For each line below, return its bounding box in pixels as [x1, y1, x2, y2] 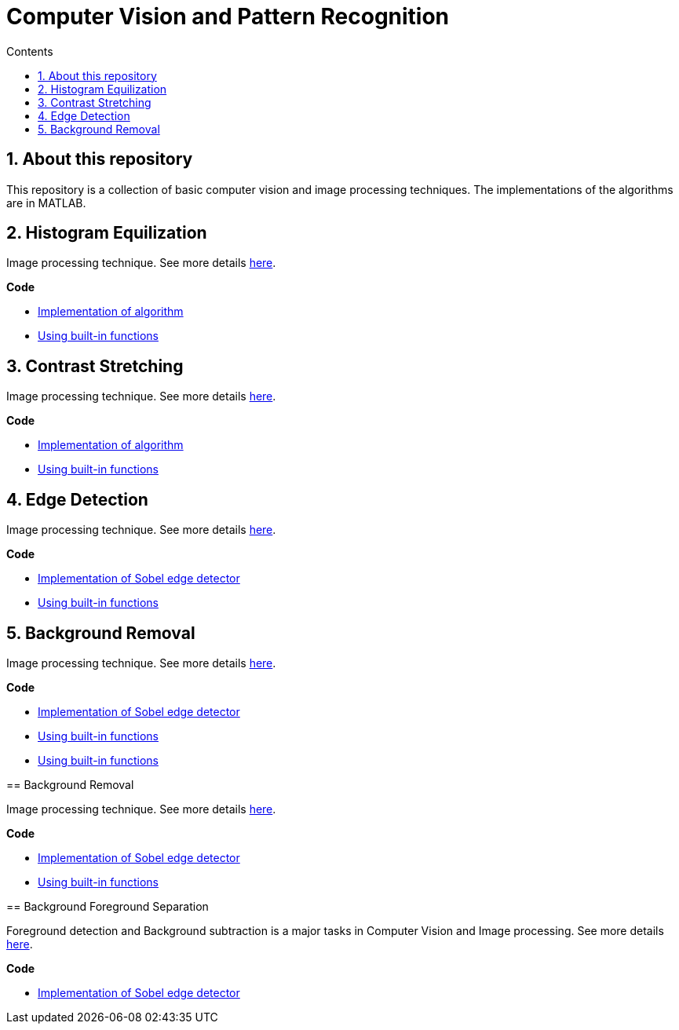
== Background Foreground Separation [6, 899, 209, 913]
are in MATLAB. [6, 195, 86, 210]
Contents [6, 44, 53, 58]
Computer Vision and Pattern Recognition [6, 3, 450, 30]
